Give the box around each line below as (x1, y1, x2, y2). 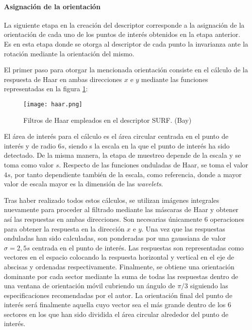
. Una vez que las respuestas (141, 223, 225, 233)
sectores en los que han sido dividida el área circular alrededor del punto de (4, 309, 229, 319)
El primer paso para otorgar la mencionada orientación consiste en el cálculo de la (4, 65, 248, 75)
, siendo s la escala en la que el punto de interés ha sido (64, 140, 230, 150)
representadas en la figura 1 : (4, 83, 88, 94)
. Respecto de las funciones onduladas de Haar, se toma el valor (59, 159, 249, 169)
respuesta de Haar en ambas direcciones (4, 74, 122, 84)
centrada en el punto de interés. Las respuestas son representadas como (32, 242, 244, 252)
